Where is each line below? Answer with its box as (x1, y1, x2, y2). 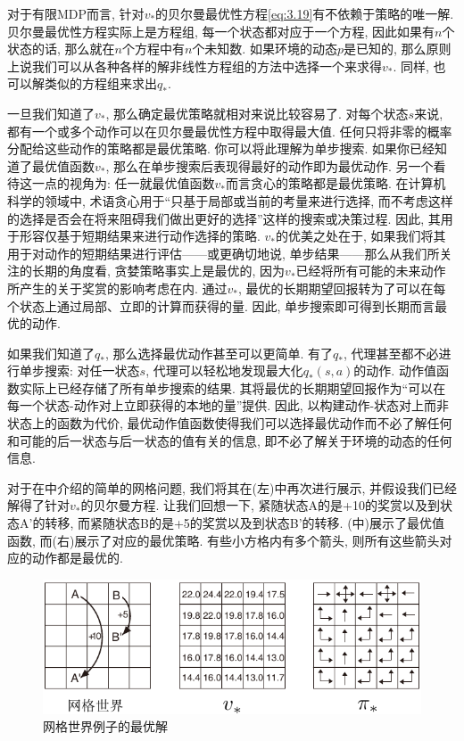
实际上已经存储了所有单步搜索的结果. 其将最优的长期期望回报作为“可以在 (19, 378, 446, 397)
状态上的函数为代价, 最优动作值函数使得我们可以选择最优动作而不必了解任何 (7, 414, 452, 432)
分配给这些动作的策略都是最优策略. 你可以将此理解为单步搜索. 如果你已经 (7, 139, 435, 158)
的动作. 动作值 (353, 361, 436, 380)
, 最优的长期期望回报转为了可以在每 (238, 278, 446, 297)
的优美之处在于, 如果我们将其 (276, 226, 446, 245)
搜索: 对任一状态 (44, 361, 140, 380)
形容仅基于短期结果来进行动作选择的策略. (19, 226, 261, 245)
